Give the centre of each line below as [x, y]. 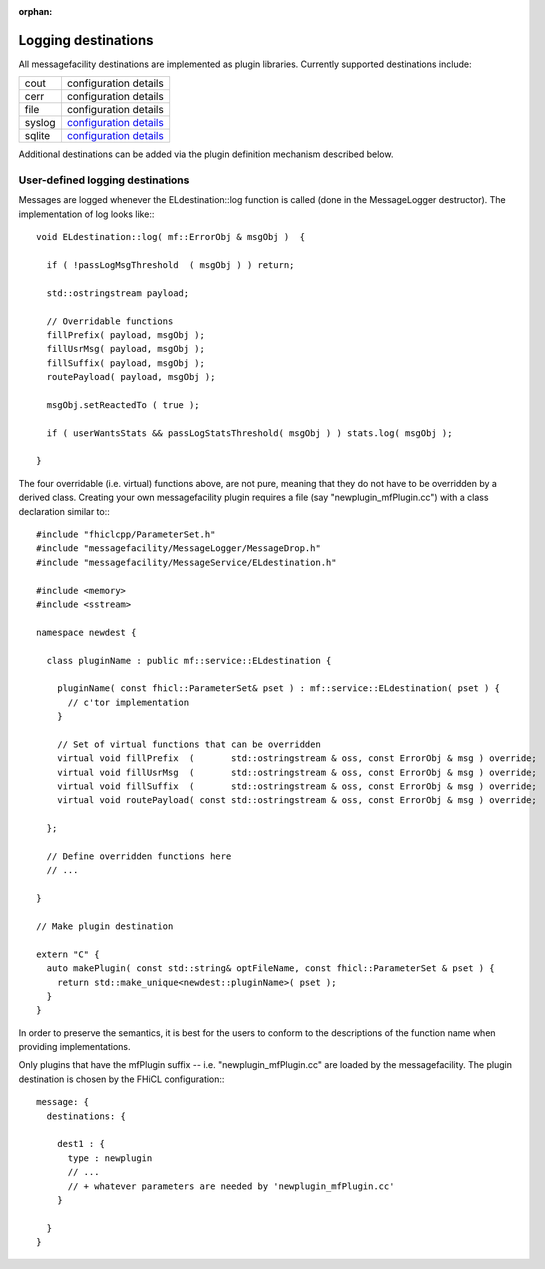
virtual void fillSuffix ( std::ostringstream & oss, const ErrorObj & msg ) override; [296, 786]
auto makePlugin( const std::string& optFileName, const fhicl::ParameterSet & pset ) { [270, 968]
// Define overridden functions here [139, 856]
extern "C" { [68, 954]
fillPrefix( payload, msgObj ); [125, 334]
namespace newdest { [86, 632]
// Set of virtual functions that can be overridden [189, 744]
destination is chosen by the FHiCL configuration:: [121, 1079]
